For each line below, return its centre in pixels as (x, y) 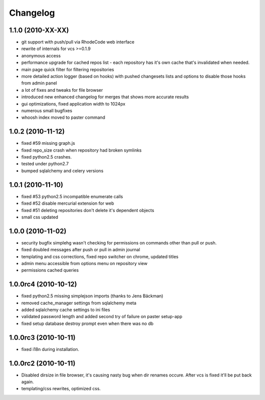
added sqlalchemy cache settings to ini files (66, 310)
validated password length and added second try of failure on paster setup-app (102, 317)
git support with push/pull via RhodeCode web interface (78, 42)
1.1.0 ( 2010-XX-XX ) (39, 30)
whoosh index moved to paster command (63, 117)
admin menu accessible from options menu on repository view (84, 263)
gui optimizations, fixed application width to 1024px (73, 104)
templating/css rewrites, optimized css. (61, 389)
